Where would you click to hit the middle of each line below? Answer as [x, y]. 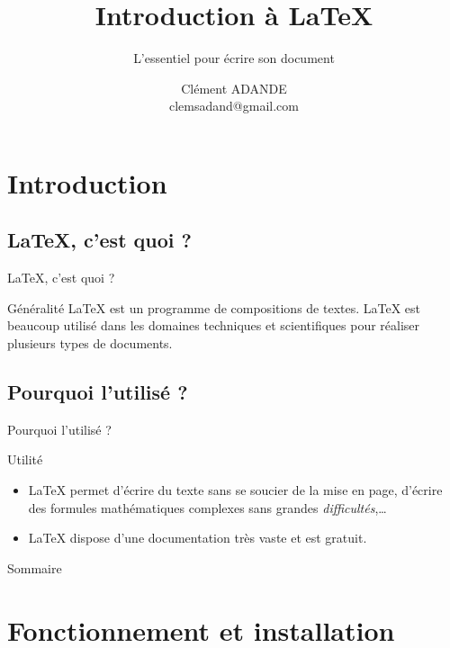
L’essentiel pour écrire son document [234, 58]
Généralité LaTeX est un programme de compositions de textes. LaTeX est [214, 307]
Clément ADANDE [234, 88]
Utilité [25, 459]
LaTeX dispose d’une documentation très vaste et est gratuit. [198, 538]
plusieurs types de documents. [90, 343]
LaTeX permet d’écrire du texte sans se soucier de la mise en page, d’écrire [235, 490]
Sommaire [35, 567]
